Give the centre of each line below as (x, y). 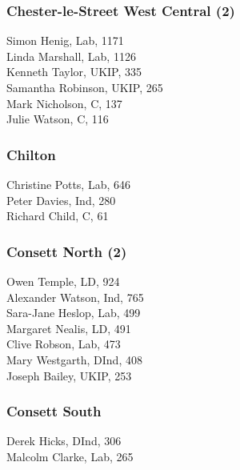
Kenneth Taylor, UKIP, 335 (74, 72)
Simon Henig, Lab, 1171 (65, 40)
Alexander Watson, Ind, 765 (75, 297)
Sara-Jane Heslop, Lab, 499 (74, 313)
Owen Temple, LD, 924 (63, 281)
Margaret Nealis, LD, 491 (69, 328)
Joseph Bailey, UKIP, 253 (69, 375)
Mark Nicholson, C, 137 (64, 103)
